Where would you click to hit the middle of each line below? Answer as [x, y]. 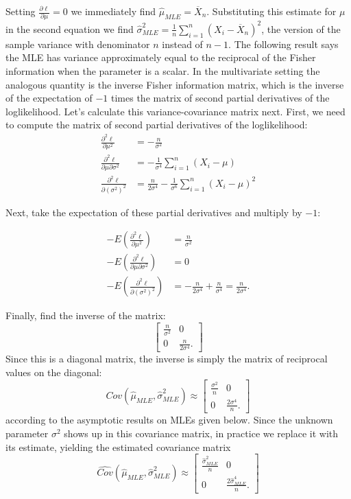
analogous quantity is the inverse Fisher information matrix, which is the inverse [175, 84]
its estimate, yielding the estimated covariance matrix [118, 446]
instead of [182, 44]
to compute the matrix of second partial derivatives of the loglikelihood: [157, 125]
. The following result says [283, 44]
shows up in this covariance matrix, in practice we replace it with [201, 433]
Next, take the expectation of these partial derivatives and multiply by [154, 212]
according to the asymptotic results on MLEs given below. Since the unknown [169, 420]
